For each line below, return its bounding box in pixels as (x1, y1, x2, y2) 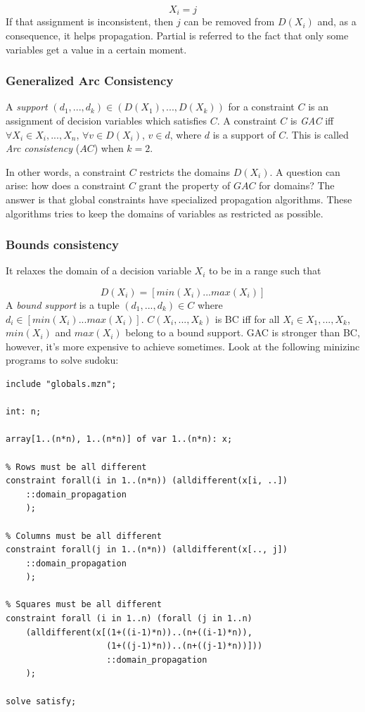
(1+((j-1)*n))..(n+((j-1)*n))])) (106, 641, 263, 651)
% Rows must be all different (6, 462, 147, 472)
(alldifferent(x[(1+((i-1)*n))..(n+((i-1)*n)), (25, 627, 252, 637)
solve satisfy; (6, 696, 77, 706)
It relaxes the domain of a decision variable (6, 263, 191, 278)
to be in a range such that (208, 263, 321, 278)
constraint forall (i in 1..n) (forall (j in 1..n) (6, 614, 252, 624)
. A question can (269, 164, 340, 179)
